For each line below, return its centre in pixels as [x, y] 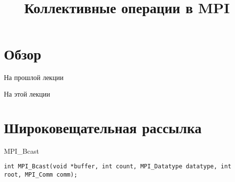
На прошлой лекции [34, 77]
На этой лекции [27, 93]
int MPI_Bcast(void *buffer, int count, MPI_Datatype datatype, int [118, 167]
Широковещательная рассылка [103, 127]
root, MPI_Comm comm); [41, 174]
